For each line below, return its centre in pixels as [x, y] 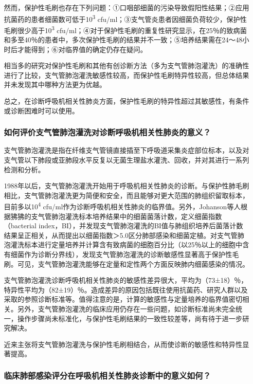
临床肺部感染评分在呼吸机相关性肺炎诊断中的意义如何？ [108, 375]
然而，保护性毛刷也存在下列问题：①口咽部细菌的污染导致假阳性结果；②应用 [126, 7]
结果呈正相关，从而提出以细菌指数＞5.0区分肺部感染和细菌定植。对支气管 [121, 235]
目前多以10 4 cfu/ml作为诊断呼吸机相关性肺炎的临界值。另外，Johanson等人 [122, 206]
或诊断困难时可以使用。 [41, 110]
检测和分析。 [24, 169]
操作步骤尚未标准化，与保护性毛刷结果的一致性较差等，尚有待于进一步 [130, 318]
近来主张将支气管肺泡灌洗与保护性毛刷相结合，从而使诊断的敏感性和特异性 [123, 344]
